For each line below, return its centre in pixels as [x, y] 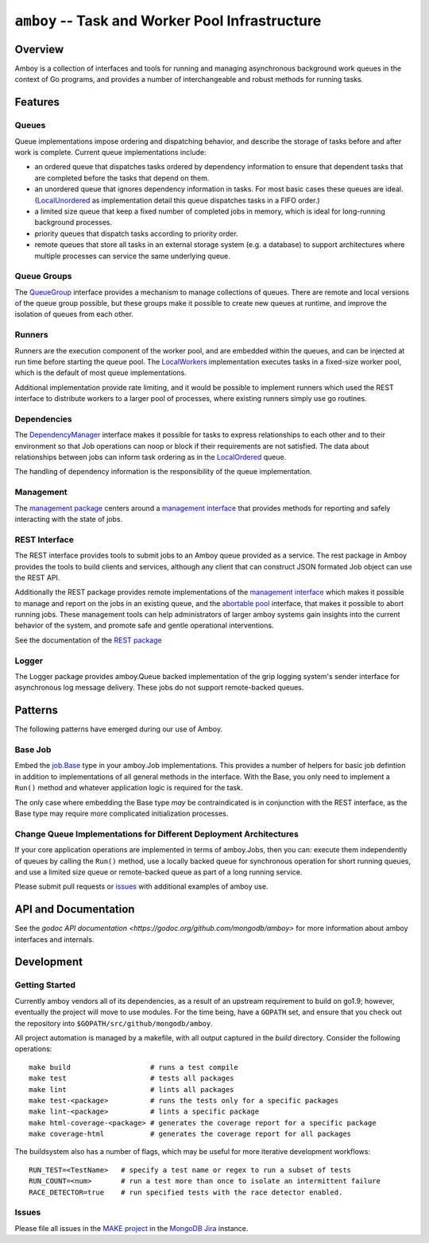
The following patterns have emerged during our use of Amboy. [119, 729]
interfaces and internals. [54, 939]
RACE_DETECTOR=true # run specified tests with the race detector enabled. [186, 1192]
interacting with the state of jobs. [69, 519]
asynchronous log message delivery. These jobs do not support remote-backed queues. [159, 688]
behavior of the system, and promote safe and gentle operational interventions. [144, 625]
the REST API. [37, 577]
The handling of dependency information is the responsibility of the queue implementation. [163, 472]
